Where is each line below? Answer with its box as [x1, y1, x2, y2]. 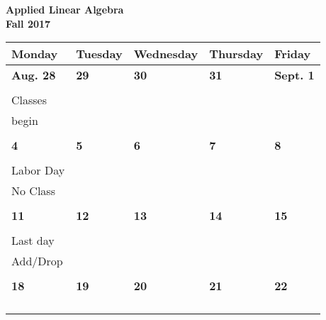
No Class [11, 182, 55, 199]
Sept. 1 [274, 67, 315, 84]
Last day [11, 232, 55, 249]
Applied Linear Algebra [6, 2, 124, 16]
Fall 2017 [6, 16, 51, 31]
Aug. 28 [11, 67, 56, 84]
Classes [11, 92, 47, 109]
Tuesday [76, 45, 123, 62]
